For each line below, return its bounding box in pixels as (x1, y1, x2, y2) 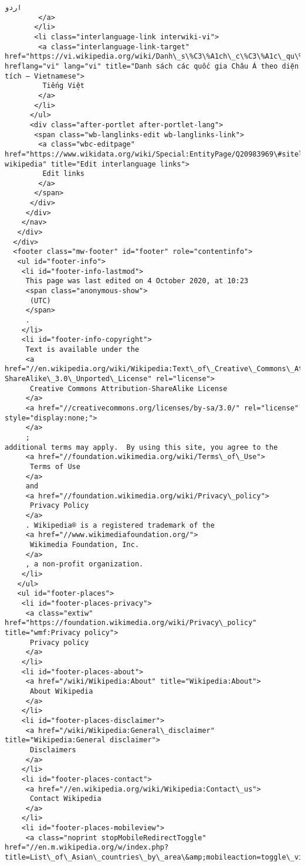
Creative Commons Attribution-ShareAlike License (29, 384, 228, 393)
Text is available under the (25, 345, 140, 354)
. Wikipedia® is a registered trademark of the (25, 521, 215, 529)
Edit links (42, 169, 85, 178)
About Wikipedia (29, 687, 93, 695)
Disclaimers (29, 745, 76, 754)
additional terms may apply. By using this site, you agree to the (5, 443, 278, 451)
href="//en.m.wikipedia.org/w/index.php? (5, 843, 169, 852)
